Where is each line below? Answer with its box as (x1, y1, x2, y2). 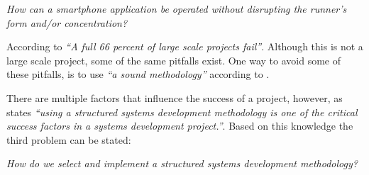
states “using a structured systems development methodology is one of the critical (6, 104, 358, 119)
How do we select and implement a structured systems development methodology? (6, 156, 358, 171)
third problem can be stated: (6, 132, 131, 147)
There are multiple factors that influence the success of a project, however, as (6, 90, 343, 105)
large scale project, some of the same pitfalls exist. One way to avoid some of (6, 52, 341, 67)
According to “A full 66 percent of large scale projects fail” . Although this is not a (6, 39, 363, 54)
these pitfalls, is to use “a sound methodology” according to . (6, 67, 270, 81)
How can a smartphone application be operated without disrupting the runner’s (6, 1, 347, 16)
